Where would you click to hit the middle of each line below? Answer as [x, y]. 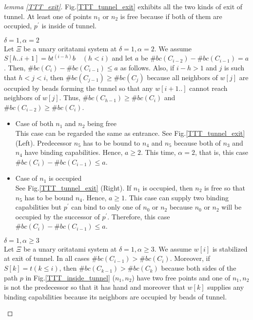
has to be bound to [112, 142]
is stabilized [230, 248]
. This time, [158, 152]
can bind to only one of [106, 207]
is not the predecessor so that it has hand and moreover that [95, 287]
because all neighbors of [182, 77]
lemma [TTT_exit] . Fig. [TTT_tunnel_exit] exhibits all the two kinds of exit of [123, 6]
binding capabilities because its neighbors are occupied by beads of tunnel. [116, 296]
